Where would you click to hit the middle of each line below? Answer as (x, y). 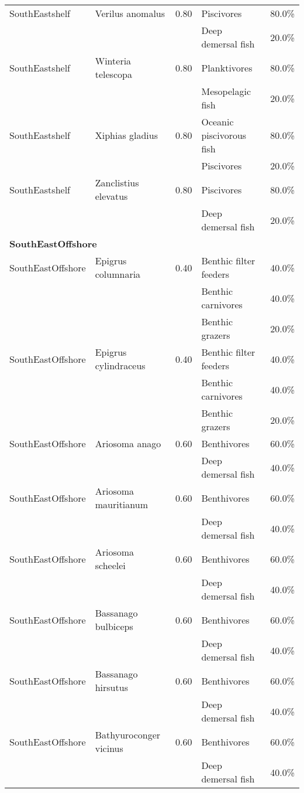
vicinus (109, 748)
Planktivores (227, 67)
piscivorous (224, 135)
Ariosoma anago (128, 443)
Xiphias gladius (127, 135)
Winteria (113, 61)
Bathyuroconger (128, 735)
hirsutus (111, 687)
